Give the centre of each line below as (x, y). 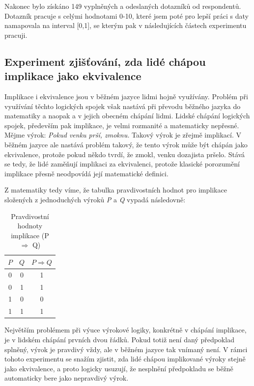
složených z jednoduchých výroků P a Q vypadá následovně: (95, 199)
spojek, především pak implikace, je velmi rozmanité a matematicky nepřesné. (122, 125)
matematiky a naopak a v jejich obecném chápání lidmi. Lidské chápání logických (127, 116)
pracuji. (16, 35)
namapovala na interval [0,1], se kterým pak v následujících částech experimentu (126, 25)
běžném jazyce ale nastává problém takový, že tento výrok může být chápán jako (126, 144)
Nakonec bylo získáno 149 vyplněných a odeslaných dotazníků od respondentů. (123, 6)
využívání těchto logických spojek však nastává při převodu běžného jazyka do (123, 106)
